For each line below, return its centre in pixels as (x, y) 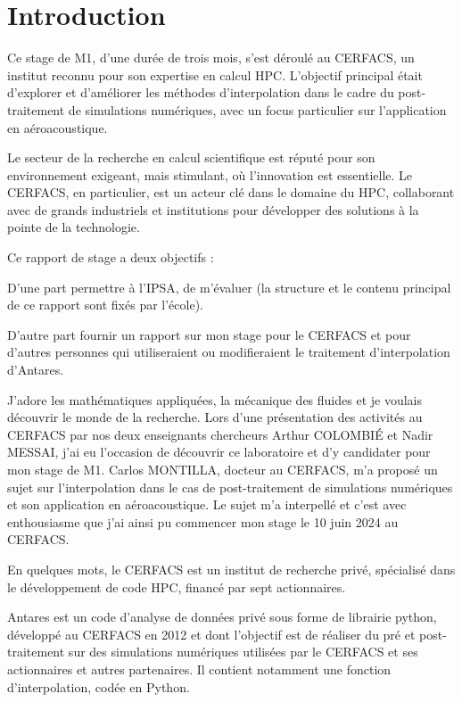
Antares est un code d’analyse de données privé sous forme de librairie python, (222, 617)
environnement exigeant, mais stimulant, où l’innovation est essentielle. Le (210, 174)
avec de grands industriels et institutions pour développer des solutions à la (213, 209)
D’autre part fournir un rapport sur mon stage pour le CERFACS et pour (209, 334)
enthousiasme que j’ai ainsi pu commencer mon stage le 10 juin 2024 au (203, 521)
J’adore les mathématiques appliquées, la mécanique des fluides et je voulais (214, 399)
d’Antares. (36, 370)
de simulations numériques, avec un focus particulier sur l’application (257, 109)
